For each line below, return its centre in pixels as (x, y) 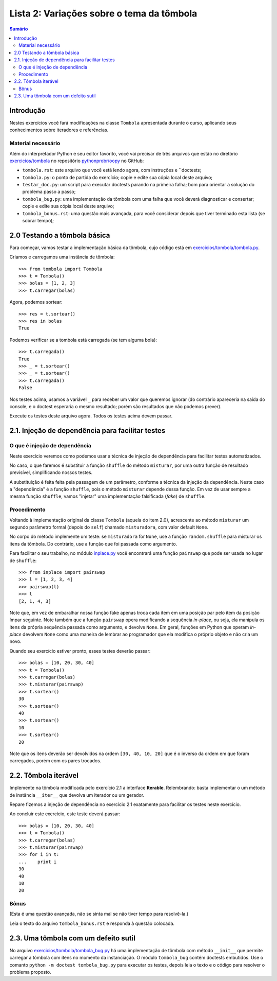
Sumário (19, 29)
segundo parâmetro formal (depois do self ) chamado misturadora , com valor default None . (109, 527)
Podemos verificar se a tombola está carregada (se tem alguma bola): (83, 340)
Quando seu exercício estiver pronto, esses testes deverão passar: (80, 651)
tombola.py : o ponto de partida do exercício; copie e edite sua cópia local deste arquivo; (117, 177)
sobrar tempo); (38, 221)
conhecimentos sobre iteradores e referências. (59, 130)
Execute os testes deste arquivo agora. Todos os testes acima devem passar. (91, 416)
